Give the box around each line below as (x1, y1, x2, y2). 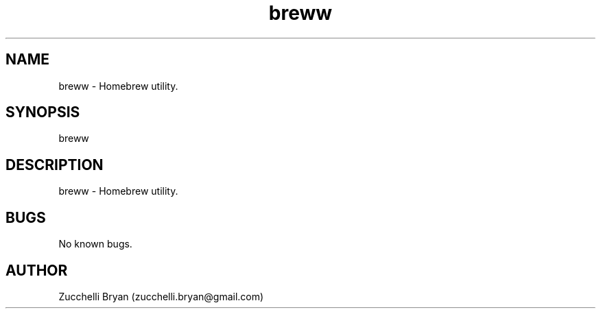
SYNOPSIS (5, 104, 80, 121)
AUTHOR (5, 261, 68, 279)
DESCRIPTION (5, 156, 104, 173)
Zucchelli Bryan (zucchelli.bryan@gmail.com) (58, 290, 264, 302)
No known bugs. (58, 238, 132, 250)
